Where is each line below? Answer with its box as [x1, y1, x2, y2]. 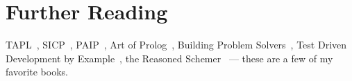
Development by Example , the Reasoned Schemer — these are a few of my [6, 51, 333, 65]
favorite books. [6, 64, 68, 79]
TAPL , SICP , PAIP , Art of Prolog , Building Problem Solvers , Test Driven [6, 37, 347, 52]
